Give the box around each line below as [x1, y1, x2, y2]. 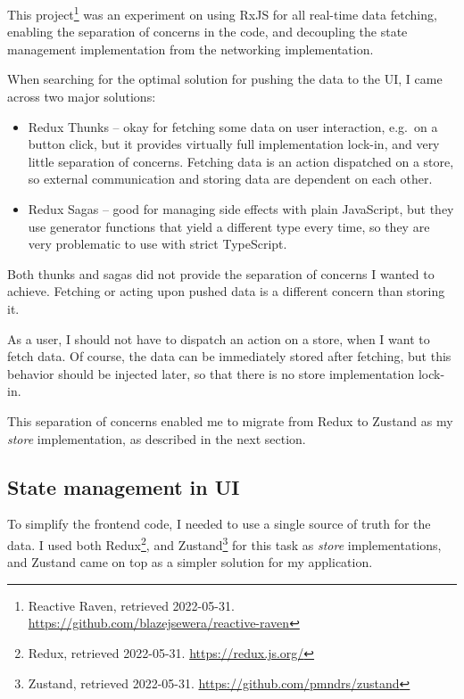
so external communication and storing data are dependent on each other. [28, 169, 433, 188]
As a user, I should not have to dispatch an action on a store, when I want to [7, 329, 430, 348]
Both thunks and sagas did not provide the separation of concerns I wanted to [7, 264, 435, 283]
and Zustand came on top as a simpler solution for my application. [7, 553, 373, 572]
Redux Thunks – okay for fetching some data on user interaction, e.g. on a [28, 117, 438, 136]
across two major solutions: [7, 87, 156, 106]
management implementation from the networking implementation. [7, 39, 374, 58]
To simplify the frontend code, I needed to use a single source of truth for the [7, 514, 431, 533]
